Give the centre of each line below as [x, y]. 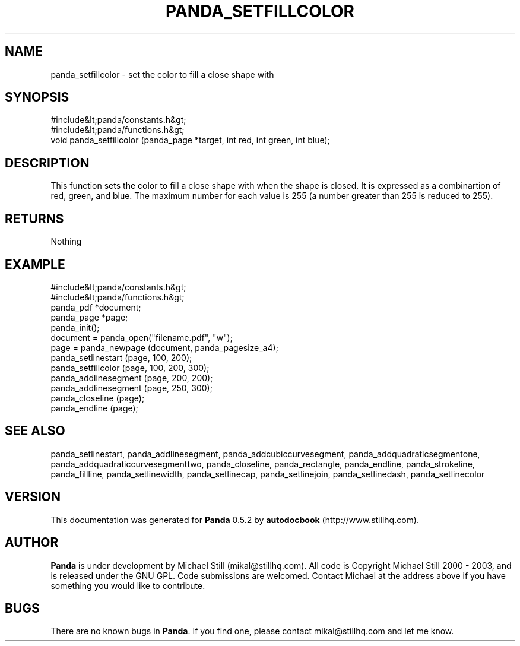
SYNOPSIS [37, 97]
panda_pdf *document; [96, 307]
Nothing [66, 242]
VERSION [33, 497]
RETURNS [34, 218]
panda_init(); [75, 327]
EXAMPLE [35, 264]
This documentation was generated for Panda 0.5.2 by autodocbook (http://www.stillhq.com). [235, 520]
